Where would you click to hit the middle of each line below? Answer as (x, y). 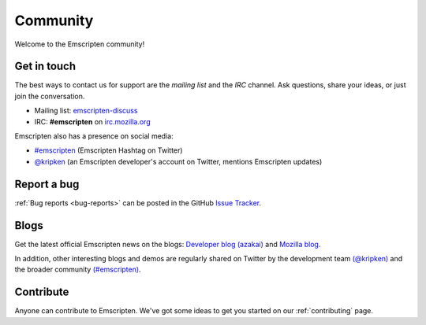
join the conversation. (50, 96)
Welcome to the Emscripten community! (80, 44)
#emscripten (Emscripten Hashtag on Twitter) (108, 150)
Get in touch (45, 66)
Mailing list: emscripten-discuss (86, 111)
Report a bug (47, 184)
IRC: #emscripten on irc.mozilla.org (92, 121)
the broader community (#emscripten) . (78, 270)
